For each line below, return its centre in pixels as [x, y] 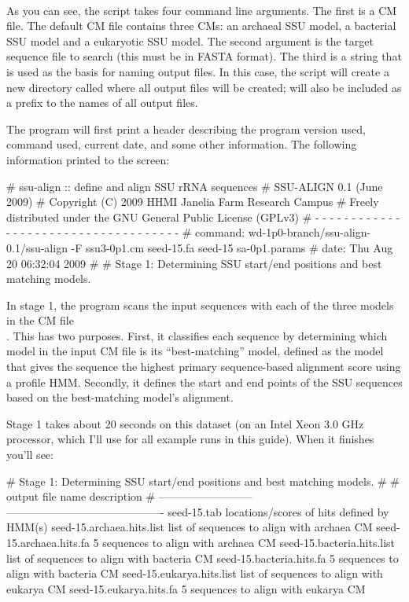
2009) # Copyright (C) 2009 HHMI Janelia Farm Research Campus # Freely [193, 202]
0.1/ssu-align [37, 247]
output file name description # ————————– [129, 496]
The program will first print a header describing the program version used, [186, 128]
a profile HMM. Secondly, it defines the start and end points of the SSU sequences [204, 382]
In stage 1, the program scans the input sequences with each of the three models [200, 305]
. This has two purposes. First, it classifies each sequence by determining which [197, 335]
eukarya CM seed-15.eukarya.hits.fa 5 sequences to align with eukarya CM [186, 588]
